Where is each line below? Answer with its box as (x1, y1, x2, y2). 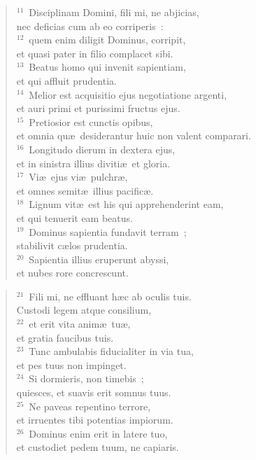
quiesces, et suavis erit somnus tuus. (16, 385, 171, 400)
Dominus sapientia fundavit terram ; (29, 224, 187, 239)
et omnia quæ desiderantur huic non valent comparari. (16, 128, 251, 143)
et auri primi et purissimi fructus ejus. (16, 101, 180, 116)
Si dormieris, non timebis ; (29, 371, 144, 386)
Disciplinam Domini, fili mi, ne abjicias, (29, 5, 199, 19)
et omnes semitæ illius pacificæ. (16, 183, 154, 197)
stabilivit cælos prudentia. (16, 238, 128, 253)
